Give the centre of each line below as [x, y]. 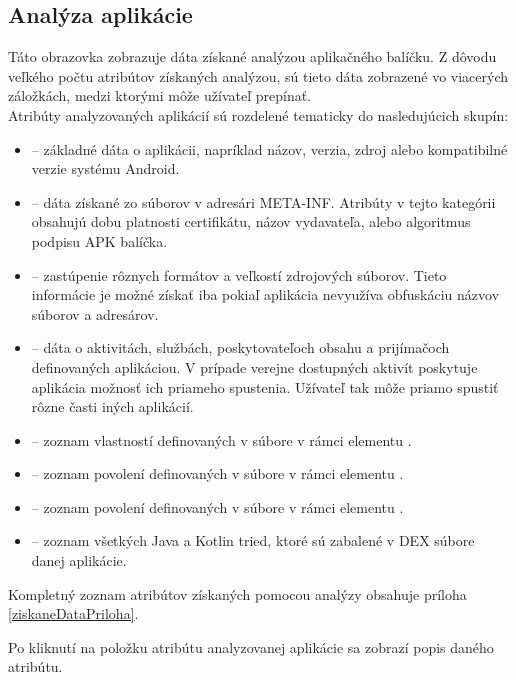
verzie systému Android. [105, 168]
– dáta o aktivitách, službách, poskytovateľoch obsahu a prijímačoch [240, 347]
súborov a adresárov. [95, 313]
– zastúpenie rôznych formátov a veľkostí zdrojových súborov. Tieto [239, 274]
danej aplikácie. [79, 560]
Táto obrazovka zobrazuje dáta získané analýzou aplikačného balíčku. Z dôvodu [252, 56]
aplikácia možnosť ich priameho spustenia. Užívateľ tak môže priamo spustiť [265, 386]
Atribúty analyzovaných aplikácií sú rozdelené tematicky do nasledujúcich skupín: [258, 114]
